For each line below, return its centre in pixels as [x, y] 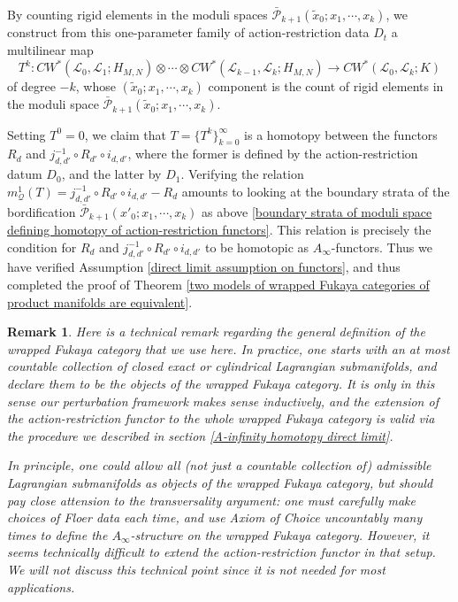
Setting [27, 134]
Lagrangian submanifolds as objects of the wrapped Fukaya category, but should [220, 482]
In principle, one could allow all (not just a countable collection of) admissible [219, 465]
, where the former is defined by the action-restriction [273, 154]
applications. [41, 587]
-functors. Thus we [382, 247]
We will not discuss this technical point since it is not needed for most [196, 569]
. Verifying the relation [242, 174]
